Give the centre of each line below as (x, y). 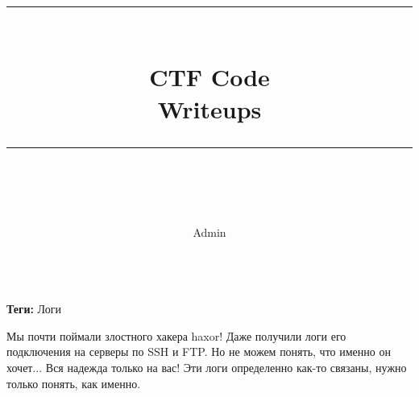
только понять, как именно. (74, 383)
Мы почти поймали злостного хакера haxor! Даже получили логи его (176, 335)
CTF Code (209, 77)
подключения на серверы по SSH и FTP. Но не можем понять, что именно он (199, 352)
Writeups (209, 108)
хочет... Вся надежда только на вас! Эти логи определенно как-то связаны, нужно (207, 367)
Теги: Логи (34, 309)
